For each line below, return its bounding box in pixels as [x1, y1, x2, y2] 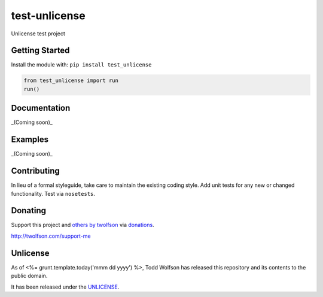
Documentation [11, 103, 71, 113]
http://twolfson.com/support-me [11, 232, 91, 240]
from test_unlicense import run [23, 77, 119, 84]
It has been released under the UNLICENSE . [11, 283, 120, 290]
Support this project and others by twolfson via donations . [11, 222, 155, 229]
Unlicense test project [11, 30, 66, 37]
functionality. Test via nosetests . [11, 190, 96, 197]
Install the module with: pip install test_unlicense [11, 61, 152, 68]
